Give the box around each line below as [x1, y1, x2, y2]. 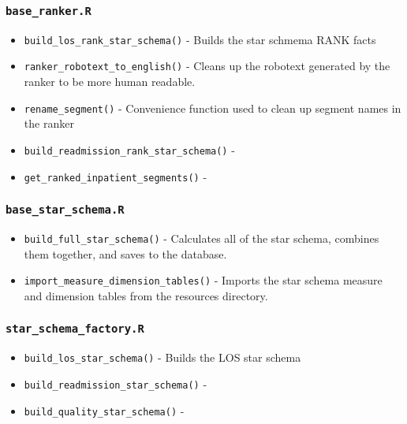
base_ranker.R [6, 4, 91, 17]
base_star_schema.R [6, 203, 125, 217]
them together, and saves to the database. [24, 245, 227, 262]
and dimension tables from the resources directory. [24, 287, 268, 303]
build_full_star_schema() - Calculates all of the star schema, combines [24, 230, 379, 247]
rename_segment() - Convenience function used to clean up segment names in [24, 99, 401, 116]
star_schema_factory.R [6, 322, 144, 336]
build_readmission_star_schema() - [24, 375, 207, 392]
